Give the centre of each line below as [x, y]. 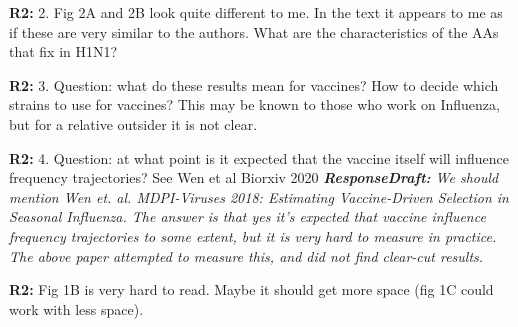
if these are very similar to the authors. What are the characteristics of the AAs [254, 31]
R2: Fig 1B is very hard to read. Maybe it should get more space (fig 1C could [251, 289]
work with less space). [76, 308]
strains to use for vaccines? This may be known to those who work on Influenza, [254, 104]
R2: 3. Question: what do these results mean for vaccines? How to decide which [254, 84]
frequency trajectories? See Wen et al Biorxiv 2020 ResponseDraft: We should [254, 177]
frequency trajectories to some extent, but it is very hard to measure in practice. [253, 235]
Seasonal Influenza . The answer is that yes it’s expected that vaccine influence [247, 216]
